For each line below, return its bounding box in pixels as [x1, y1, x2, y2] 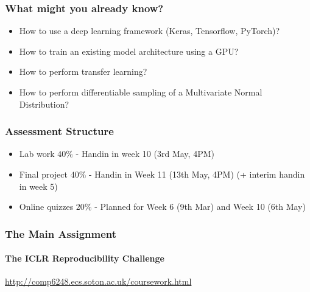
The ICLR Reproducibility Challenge [5, 252, 164, 265]
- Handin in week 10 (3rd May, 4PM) [76, 147, 214, 160]
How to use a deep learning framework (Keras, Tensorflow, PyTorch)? [19, 24, 280, 37]
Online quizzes [19, 200, 74, 213]
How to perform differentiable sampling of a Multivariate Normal [19, 86, 262, 98]
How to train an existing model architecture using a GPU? [19, 44, 239, 57]
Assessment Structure [5, 123, 114, 139]
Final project [19, 168, 68, 180]
